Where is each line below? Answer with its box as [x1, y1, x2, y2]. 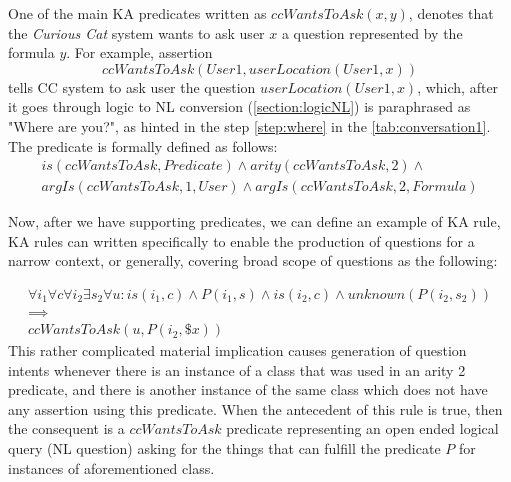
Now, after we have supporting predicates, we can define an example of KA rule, [8, 211, 501, 232]
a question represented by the [281, 22, 463, 43]
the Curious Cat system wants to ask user [8, 22, 265, 43]
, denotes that [408, 3, 494, 23]
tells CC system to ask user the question [8, 76, 256, 97]
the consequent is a [8, 418, 125, 439]
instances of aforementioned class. [8, 457, 215, 478]
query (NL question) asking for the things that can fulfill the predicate [8, 438, 441, 459]
